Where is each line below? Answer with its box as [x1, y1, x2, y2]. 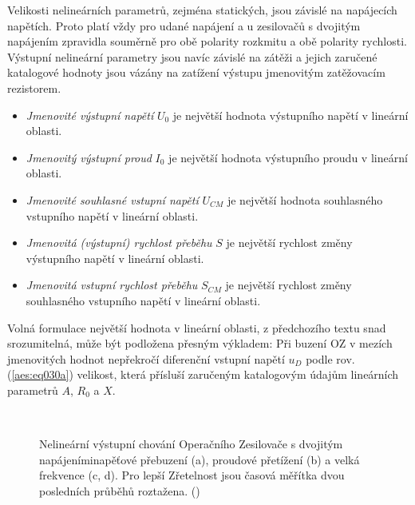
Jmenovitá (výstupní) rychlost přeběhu [26, 234, 212, 251]
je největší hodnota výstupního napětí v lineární [172, 106, 409, 123]
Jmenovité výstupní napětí [26, 106, 154, 123]
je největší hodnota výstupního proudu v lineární [168, 149, 408, 165]
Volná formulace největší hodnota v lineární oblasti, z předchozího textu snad [7, 319, 386, 336]
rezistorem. [7, 79, 61, 96]
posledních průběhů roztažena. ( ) [39, 482, 200, 499]
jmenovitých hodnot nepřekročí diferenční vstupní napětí [7, 350, 285, 367]
